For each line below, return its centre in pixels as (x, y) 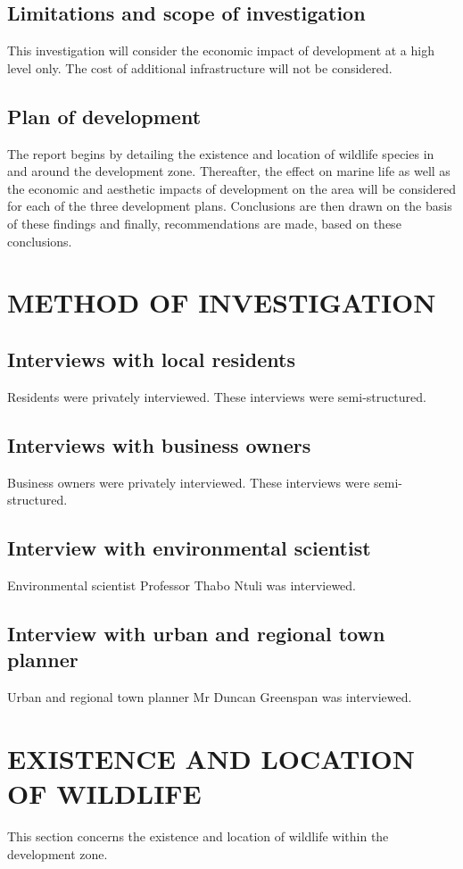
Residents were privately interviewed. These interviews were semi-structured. (217, 396)
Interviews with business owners (159, 444)
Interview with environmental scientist (189, 548)
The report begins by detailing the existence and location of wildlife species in (221, 153)
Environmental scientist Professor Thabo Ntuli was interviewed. (182, 585)
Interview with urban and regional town (196, 633)
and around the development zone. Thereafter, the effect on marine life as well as (229, 171)
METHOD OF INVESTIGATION (222, 302)
